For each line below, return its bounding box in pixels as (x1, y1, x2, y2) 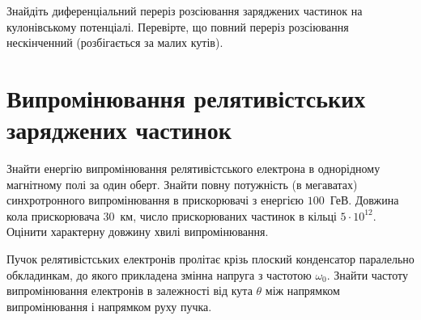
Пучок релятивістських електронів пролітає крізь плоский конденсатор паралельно (6, 251, 415, 267)
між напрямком (265, 282, 340, 299)
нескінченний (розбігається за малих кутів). (6, 34, 223, 51)
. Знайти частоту (326, 266, 408, 283)
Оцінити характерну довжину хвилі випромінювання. (6, 223, 269, 240)
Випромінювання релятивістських (6, 81, 366, 114)
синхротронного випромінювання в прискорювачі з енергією (6, 192, 304, 208)
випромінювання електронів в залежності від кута (6, 282, 253, 299)
